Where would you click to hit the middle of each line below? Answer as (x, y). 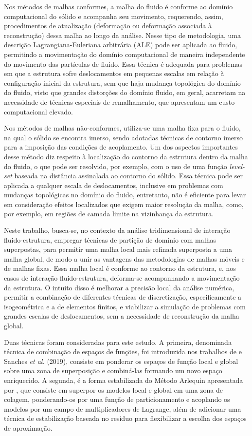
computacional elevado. (38, 111)
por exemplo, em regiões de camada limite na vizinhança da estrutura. (109, 214)
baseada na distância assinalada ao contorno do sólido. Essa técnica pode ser (128, 176)
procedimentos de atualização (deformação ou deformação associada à (108, 26)
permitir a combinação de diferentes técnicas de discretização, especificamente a (123, 297)
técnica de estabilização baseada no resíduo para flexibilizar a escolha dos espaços (125, 418)
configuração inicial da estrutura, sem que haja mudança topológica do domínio (122, 83)
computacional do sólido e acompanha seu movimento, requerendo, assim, (114, 16)
